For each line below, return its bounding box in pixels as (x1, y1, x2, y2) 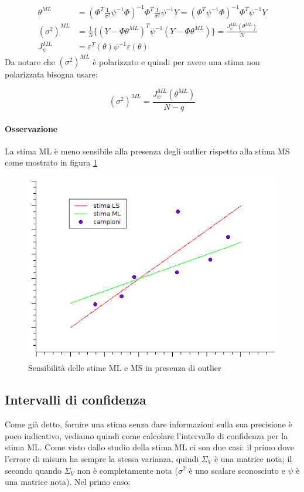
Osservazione (5, 122, 58, 134)
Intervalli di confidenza (5, 390, 146, 409)
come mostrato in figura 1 (5, 156, 98, 169)
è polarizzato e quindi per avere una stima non (93, 55, 260, 68)
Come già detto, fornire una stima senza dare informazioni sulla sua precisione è (5, 418, 292, 430)
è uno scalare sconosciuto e (189, 464, 285, 476)
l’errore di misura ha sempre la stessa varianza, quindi (5, 452, 199, 464)
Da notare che (5, 55, 55, 68)
